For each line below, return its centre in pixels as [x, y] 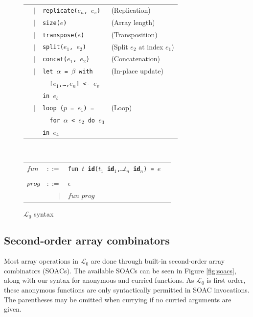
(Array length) [133, 22]
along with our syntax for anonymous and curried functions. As [99, 280]
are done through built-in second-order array [158, 261]
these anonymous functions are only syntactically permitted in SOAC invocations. [127, 289]
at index [151, 46]
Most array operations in [41, 261]
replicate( [60, 11]
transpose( [60, 35]
